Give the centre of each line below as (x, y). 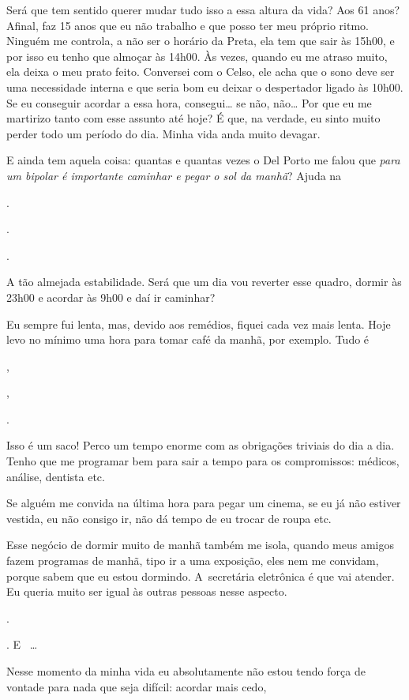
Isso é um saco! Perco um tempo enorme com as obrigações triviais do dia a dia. (201, 445)
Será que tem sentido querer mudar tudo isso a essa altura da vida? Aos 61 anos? (203, 9)
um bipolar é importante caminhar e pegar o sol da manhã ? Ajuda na (174, 175)
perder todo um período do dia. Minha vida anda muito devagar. (163, 133)
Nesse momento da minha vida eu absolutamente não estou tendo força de (186, 671)
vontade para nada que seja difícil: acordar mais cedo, (137, 686)
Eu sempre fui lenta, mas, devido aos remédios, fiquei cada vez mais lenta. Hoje (199, 324)
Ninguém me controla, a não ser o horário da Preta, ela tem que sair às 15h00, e (201, 41)
